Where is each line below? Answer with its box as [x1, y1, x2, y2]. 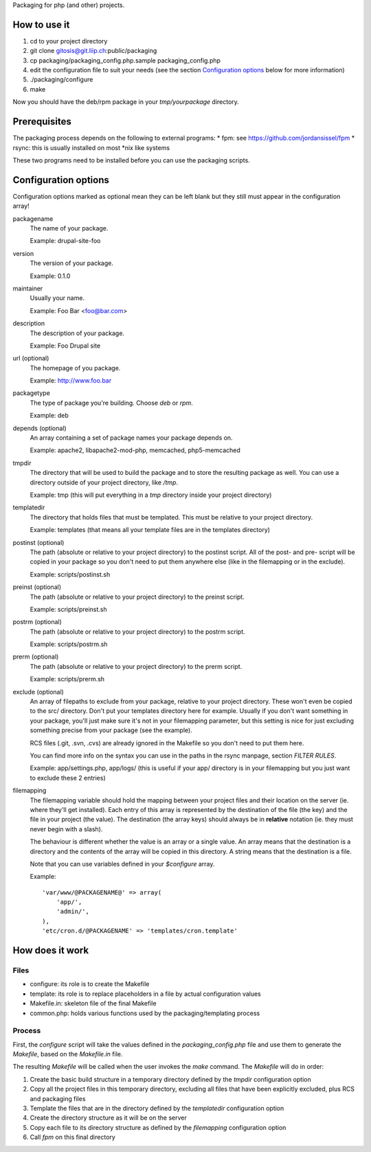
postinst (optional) [12, 538, 65, 546]
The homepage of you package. [30, 363, 121, 372]
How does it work [12, 945, 89, 957]
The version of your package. [30, 259, 113, 268]
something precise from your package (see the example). [30, 726, 192, 734]
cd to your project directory [30, 36, 108, 45]
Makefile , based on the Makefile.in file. [12, 1050, 123, 1058]
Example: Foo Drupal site [30, 341, 101, 350]
